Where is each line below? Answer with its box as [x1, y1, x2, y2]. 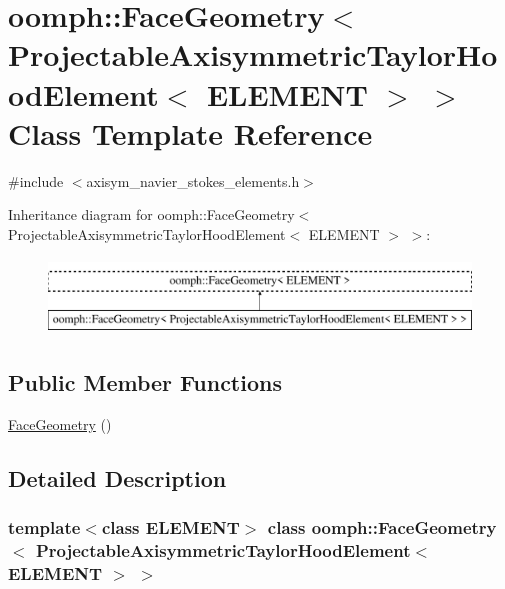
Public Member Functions [8, 367, 282, 398]
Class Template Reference [8, 112, 373, 153]
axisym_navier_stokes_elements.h [86, 170, 300, 191]
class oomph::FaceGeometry [267, 515, 497, 540]
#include [8, 170, 64, 191]
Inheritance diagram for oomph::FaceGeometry [8, 204, 295, 225]
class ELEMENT [101, 515, 240, 540]
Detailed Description [8, 462, 227, 493]
